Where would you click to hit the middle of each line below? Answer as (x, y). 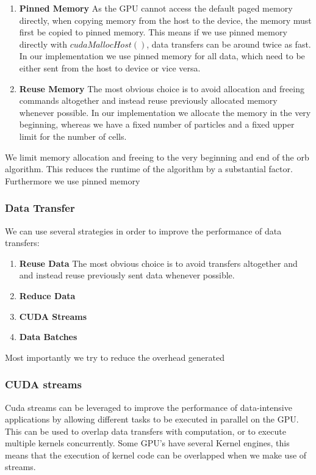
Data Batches (48, 337)
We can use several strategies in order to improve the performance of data (143, 230)
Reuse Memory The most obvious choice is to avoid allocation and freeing (162, 88)
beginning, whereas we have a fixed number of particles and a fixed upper (157, 124)
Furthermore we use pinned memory (73, 180)
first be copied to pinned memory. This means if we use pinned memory (153, 32)
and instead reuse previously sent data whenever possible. (127, 275)
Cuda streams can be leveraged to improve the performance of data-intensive (149, 407)
